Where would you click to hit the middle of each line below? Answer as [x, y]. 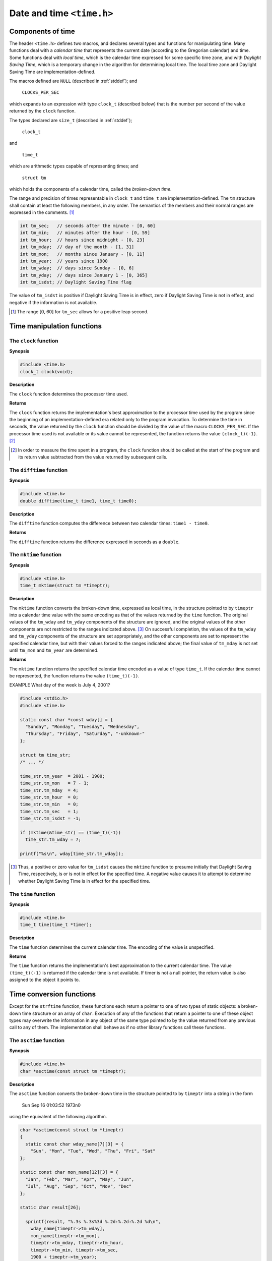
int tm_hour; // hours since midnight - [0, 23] [82, 240]
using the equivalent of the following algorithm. [58, 1117]
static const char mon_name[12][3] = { [69, 1172]
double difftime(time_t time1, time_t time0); [78, 501]
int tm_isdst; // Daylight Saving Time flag [76, 282]
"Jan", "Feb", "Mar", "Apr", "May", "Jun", [80, 1179]
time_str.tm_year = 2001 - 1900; [62, 776]
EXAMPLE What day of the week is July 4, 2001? [60, 685]
